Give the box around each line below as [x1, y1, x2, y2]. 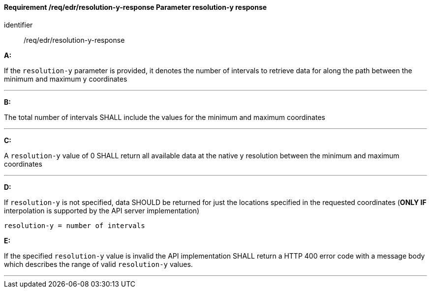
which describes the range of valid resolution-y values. [4, 260, 193, 268]
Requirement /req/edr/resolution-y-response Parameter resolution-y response [4, 3, 267, 11]
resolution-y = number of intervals [4, 221, 145, 230]
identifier [4, 20, 33, 29]
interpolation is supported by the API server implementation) [4, 206, 200, 215]
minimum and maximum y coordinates [4, 74, 127, 83]
